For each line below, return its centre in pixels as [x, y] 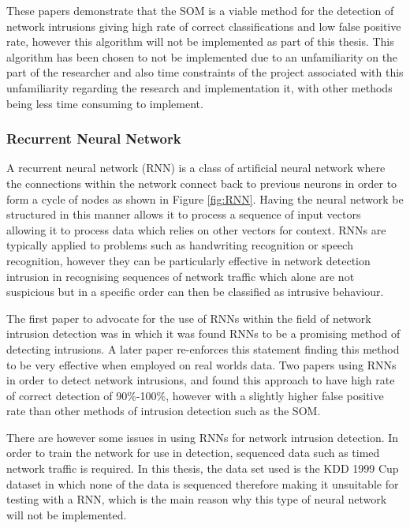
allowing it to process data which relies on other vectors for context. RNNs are [196, 229]
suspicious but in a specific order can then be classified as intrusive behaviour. [195, 292]
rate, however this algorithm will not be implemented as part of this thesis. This [200, 41]
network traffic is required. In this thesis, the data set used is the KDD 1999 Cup [203, 468]
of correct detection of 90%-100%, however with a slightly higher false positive [195, 395]
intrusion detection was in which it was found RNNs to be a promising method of [203, 333]
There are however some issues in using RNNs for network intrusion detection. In [203, 437]
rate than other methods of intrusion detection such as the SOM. [164, 411]
